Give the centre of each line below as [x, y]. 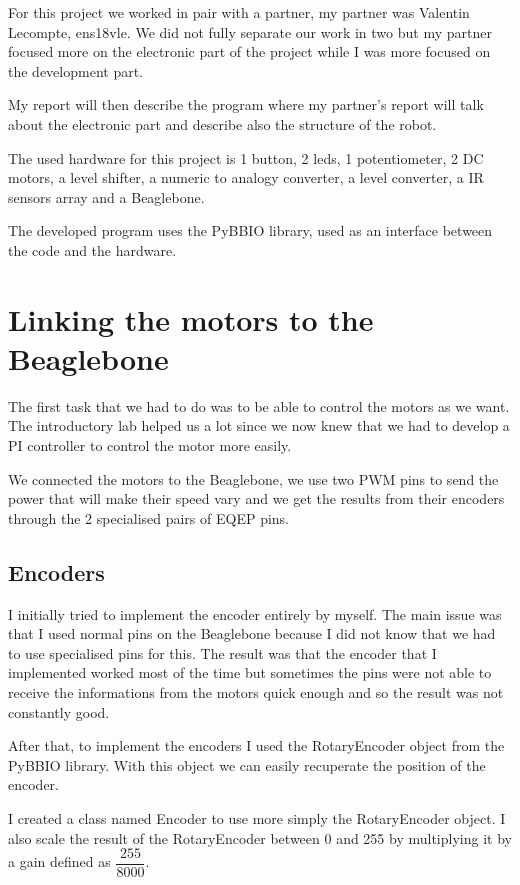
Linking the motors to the [191, 318]
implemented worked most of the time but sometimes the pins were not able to [250, 672]
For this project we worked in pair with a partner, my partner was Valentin [239, 12]
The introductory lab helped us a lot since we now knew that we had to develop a [259, 425]
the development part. [75, 70]
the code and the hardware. [92, 249]
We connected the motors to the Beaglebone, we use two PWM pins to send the [253, 478]
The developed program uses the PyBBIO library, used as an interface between [250, 230]
